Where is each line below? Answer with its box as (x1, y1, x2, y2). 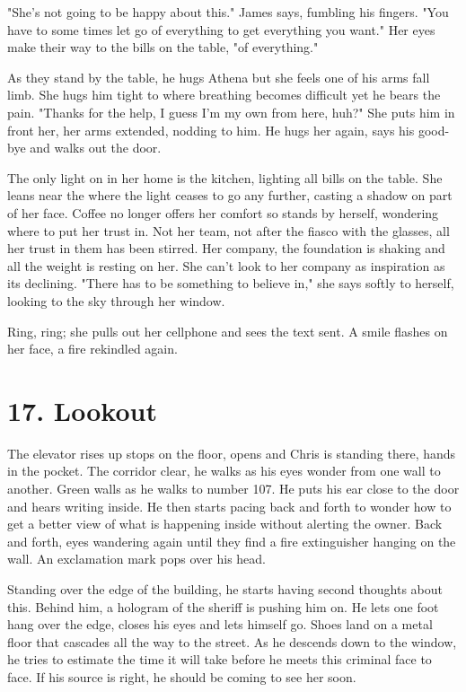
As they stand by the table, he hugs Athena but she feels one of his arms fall (7, 67, 430, 86)
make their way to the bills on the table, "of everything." (7, 38, 319, 57)
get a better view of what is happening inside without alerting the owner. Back (7, 514, 443, 533)
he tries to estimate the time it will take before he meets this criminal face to (7, 650, 432, 669)
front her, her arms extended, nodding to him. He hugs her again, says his (7, 120, 415, 139)
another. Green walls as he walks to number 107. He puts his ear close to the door (7, 479, 460, 497)
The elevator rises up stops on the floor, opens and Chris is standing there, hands (7, 443, 456, 462)
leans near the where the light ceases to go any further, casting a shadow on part (7, 186, 453, 205)
